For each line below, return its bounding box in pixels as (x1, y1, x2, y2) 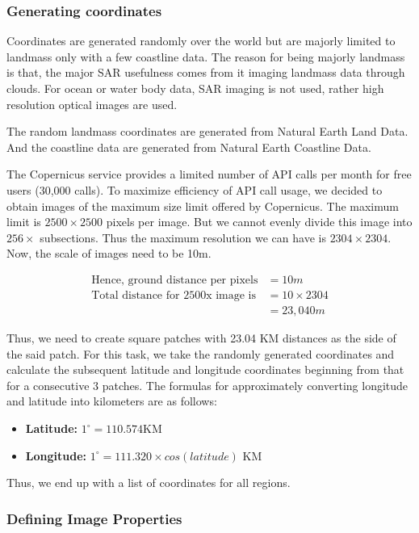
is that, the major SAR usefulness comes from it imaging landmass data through (6, 64, 405, 81)
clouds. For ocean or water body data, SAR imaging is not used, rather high (6, 80, 384, 96)
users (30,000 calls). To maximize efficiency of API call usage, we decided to (6, 181, 383, 198)
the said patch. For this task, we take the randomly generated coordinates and (6, 345, 395, 362)
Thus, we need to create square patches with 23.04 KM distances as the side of (6, 329, 396, 346)
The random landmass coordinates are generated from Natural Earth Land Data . (6, 123, 409, 140)
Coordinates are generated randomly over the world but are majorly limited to (6, 32, 396, 49)
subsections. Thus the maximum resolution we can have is (40, 229, 326, 246)
